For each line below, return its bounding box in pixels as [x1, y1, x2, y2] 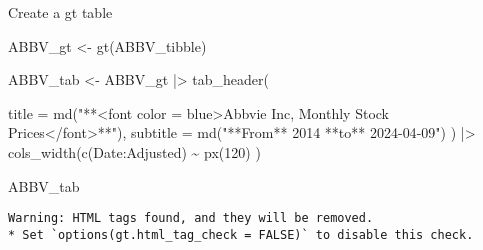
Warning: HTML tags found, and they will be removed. [8, 211, 374, 226]
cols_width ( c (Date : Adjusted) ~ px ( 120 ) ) [8, 141, 261, 162]
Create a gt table [8, 2, 113, 22]
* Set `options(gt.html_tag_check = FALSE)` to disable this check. [8, 227, 474, 242]
